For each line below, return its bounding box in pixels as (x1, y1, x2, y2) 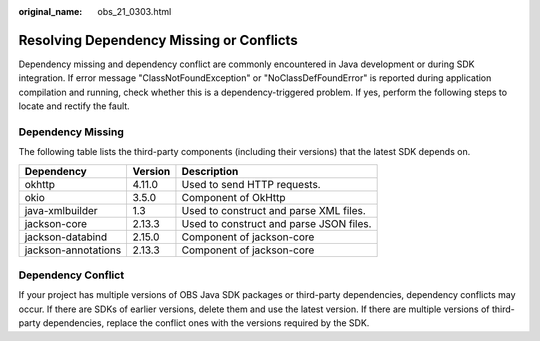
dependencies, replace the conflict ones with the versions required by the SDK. (42, 317, 370, 329)
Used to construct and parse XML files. (181, 203, 367, 217)
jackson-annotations (24, 243, 122, 257)
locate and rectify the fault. (18, 100, 130, 112)
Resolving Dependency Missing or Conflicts (18, 31, 299, 49)
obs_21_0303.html (97, 6, 172, 17)
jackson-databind (24, 230, 108, 244)
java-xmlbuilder (24, 203, 99, 217)
